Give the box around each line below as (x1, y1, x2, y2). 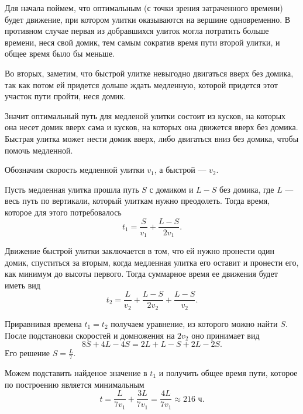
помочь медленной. (5, 144, 73, 156)
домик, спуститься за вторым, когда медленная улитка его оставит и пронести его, (5, 256, 299, 268)
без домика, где (219, 183, 274, 195)
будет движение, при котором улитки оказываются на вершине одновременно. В (5, 13, 291, 25)
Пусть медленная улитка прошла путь (5, 183, 139, 195)
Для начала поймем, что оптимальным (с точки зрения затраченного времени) (5, 2, 283, 13)
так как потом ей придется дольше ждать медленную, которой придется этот (5, 78, 278, 91)
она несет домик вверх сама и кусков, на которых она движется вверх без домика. (5, 121, 298, 133)
